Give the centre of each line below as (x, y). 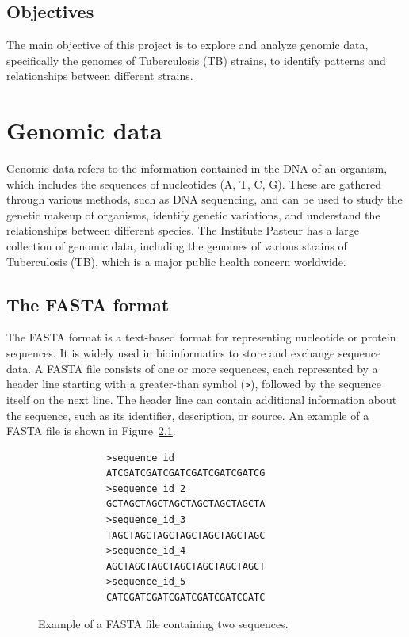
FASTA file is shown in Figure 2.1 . (91, 431)
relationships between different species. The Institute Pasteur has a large (183, 230)
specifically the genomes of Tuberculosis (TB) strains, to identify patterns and (196, 60)
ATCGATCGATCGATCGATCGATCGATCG (185, 473)
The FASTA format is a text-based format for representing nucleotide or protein (201, 337)
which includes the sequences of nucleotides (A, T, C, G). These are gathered (194, 183)
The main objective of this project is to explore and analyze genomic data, (187, 45)
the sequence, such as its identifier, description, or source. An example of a (188, 415)
